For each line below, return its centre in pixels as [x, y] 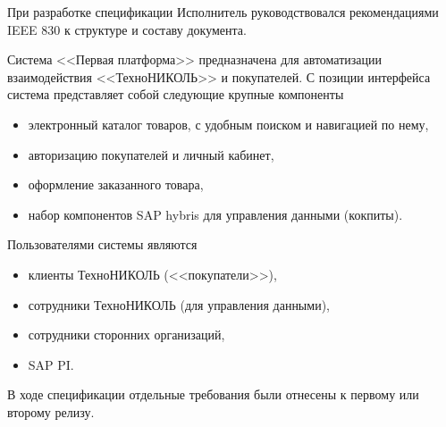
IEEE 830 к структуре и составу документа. [127, 29]
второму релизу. [51, 411]
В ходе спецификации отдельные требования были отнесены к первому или [213, 394]
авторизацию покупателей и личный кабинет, [151, 154]
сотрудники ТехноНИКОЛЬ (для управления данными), [179, 304]
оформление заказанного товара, [116, 184]
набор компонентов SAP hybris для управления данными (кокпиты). [215, 214]
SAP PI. [51, 364]
